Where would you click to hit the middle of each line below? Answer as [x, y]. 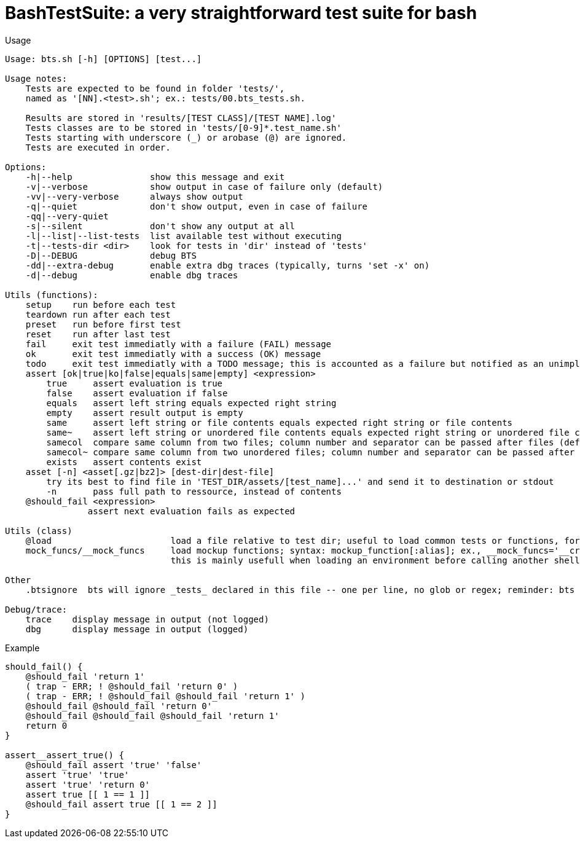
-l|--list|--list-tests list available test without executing [183, 236]
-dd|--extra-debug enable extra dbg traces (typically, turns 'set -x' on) [228, 265]
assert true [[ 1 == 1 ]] [88, 794]
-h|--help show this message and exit [155, 177]
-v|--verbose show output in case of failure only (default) [204, 186]
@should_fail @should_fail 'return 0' [119, 706]
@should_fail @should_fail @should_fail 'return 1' [152, 716]
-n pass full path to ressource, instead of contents [194, 491]
